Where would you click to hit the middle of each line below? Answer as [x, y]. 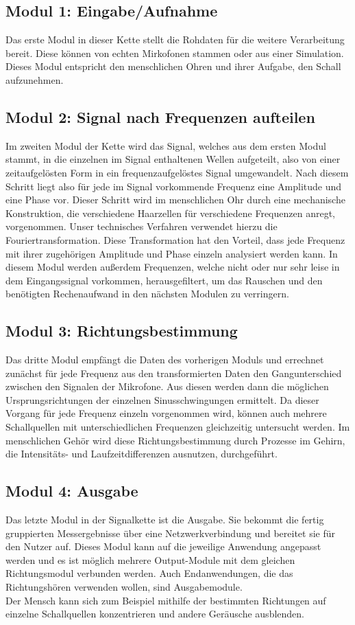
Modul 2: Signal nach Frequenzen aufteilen [160, 116]
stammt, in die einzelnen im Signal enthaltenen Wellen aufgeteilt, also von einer [173, 159]
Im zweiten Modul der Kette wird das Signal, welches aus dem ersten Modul [166, 145]
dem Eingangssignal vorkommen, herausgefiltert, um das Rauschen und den [164, 280]
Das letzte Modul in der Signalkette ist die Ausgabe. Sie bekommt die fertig [165, 520]
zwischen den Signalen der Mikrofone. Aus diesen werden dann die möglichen [167, 386]
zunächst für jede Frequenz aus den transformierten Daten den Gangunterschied [174, 373]
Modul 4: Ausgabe [72, 491]
